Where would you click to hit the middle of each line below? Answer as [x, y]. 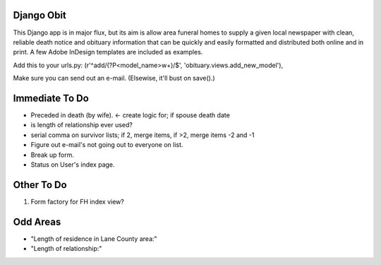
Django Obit [40, 15]
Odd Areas [37, 222]
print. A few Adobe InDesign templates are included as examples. [108, 52]
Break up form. [52, 155]
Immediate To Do [51, 98]
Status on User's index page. [73, 164]
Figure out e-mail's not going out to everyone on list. [107, 145]
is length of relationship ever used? [82, 125]
